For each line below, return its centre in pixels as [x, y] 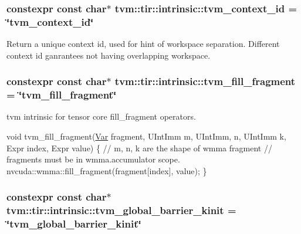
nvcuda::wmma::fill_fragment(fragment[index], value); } [107, 170]
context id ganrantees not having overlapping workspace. [109, 55]
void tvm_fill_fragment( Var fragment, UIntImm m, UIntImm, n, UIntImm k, [146, 136]
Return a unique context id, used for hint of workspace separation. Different [143, 44]
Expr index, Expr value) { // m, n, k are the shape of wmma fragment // [139, 147]
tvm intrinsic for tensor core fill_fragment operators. [101, 116]
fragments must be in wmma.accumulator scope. [93, 159]
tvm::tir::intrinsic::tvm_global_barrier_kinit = [121, 210]
